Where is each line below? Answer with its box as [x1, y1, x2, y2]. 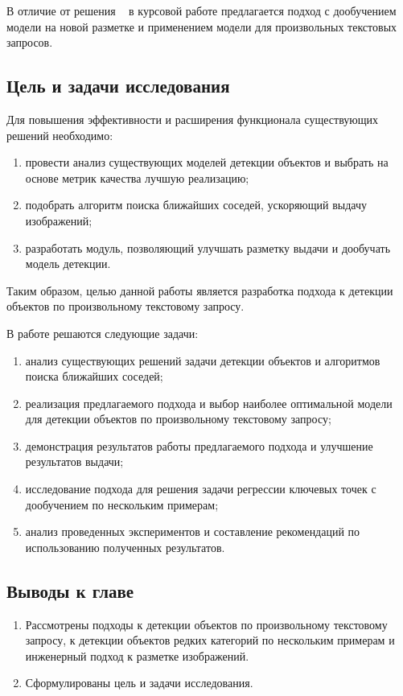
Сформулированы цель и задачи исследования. [25, 674, 253, 691]
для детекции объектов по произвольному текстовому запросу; [25, 410, 331, 427]
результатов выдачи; [25, 453, 124, 470]
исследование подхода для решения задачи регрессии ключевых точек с [25, 480, 376, 497]
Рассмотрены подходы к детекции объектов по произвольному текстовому [25, 616, 388, 632]
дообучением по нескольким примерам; [25, 496, 219, 513]
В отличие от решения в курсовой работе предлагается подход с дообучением [6, 2, 397, 19]
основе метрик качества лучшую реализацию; [25, 169, 249, 186]
